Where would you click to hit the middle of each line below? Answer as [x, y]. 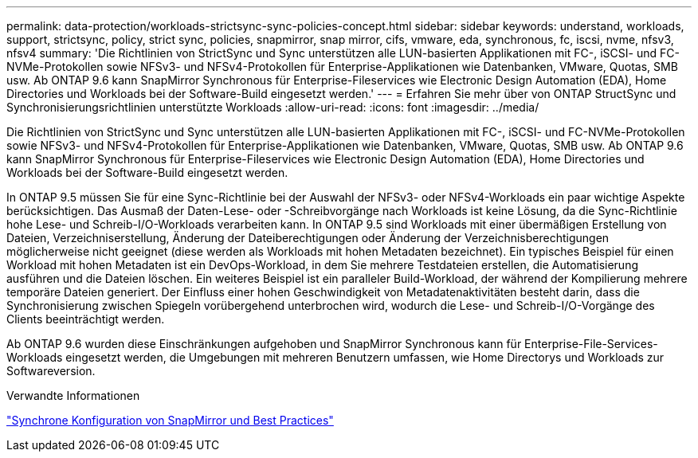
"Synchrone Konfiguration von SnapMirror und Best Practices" [170, 420]
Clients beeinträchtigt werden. [86, 319]
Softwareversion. [51, 371]
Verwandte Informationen [73, 395]
